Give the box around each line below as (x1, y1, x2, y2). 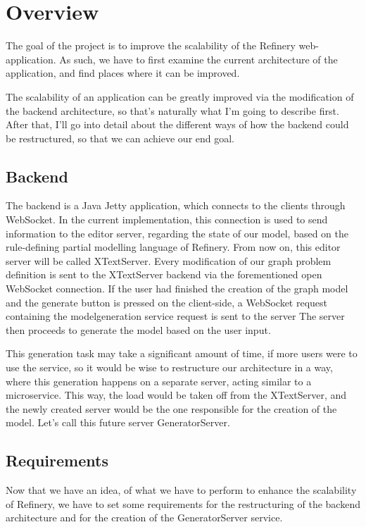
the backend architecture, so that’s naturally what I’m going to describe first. (6, 103, 339, 118)
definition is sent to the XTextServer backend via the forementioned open (6, 267, 322, 282)
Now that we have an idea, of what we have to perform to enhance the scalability (6, 483, 357, 497)
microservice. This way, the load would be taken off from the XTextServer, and (6, 387, 347, 402)
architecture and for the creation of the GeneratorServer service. (6, 510, 283, 525)
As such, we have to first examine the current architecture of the (59, 51, 338, 66)
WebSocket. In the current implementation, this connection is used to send (6, 212, 328, 227)
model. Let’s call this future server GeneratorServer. (6, 415, 230, 430)
